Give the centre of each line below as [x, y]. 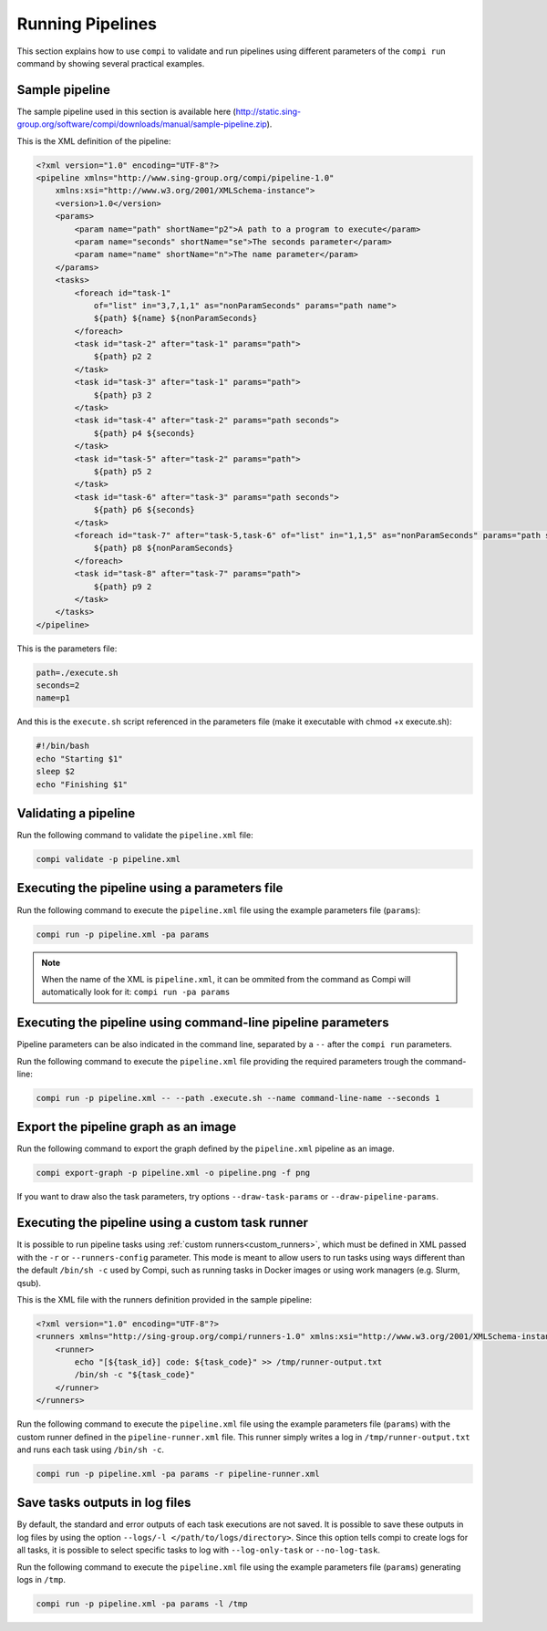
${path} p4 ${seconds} [144, 433]
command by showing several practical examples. [111, 63]
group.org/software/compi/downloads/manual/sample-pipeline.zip [142, 124]
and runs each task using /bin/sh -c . [90, 1449]
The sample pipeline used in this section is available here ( [126, 111]
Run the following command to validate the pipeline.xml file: [135, 836]
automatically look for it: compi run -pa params [136, 992]
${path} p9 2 [123, 587]
